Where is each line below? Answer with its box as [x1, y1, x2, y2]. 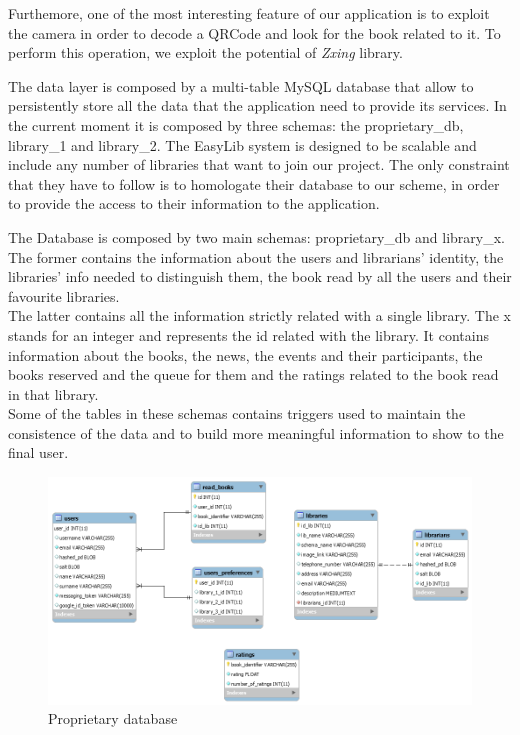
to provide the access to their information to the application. [8, 193, 380, 214]
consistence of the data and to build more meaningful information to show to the [8, 422, 504, 443]
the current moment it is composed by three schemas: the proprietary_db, [8, 114, 464, 135]
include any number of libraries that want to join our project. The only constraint [8, 154, 510, 175]
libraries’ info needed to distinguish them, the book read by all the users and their [8, 266, 512, 287]
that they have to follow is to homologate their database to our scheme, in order [8, 173, 500, 194]
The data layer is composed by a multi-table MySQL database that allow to [8, 75, 474, 96]
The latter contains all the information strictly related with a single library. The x [8, 305, 511, 326]
